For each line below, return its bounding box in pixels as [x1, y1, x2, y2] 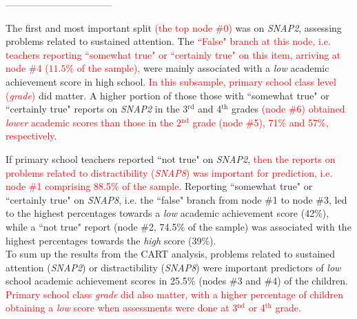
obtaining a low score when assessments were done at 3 [6, 300, 238, 315]
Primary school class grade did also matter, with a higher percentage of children [6, 287, 344, 301]
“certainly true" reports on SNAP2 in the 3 [6, 101, 188, 116]
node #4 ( [6, 61, 49, 75]
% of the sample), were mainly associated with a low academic [65, 61, 329, 75]
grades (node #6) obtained [232, 101, 345, 116]
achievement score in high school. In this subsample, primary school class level [6, 74, 336, 88]
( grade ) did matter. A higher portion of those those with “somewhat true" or [6, 88, 329, 102]
